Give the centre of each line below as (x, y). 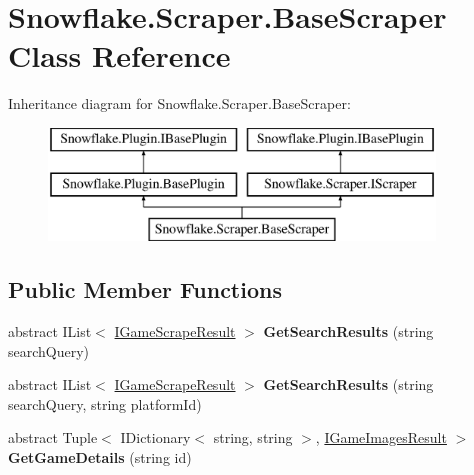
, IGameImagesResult (381, 437)
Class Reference (119, 55)
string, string (253, 437)
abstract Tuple (53, 437)
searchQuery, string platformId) (105, 403)
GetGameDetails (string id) (100, 457)
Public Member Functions (145, 289)
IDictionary (155, 437)
